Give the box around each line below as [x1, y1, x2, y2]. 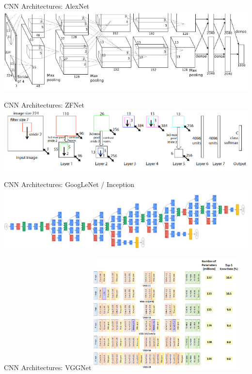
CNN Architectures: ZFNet [4, 100, 84, 110]
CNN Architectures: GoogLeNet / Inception [4, 179, 135, 189]
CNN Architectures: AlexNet [4, 1, 90, 11]
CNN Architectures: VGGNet [4, 362, 92, 373]
